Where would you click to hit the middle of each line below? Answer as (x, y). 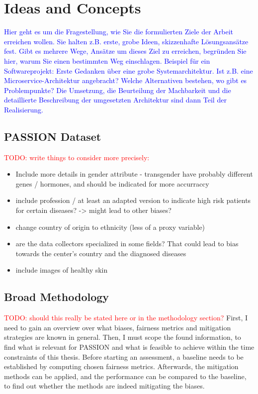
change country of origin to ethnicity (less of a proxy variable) (110, 227)
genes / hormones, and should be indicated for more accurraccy (112, 183)
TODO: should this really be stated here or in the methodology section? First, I (126, 318)
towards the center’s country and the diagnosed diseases (101, 253)
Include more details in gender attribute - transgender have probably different (134, 174)
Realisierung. (24, 109)
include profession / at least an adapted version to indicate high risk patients (133, 200)
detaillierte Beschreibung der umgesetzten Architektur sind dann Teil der (115, 100)
